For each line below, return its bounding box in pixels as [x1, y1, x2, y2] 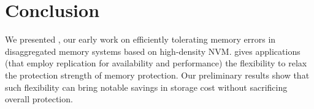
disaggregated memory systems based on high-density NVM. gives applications [5, 44, 301, 57]
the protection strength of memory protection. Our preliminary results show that [5, 68, 310, 81]
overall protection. [5, 93, 73, 105]
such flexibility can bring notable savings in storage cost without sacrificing [5, 80, 288, 93]
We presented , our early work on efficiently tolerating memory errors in [5, 33, 276, 46]
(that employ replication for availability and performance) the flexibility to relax [5, 57, 307, 69]
